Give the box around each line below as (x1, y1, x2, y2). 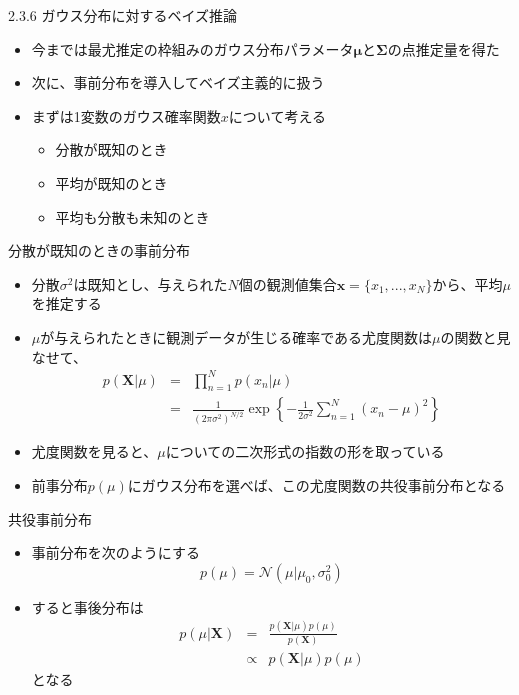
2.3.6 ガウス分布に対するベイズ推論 (8, 5, 238, 25)
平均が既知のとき (55, 172, 168, 193)
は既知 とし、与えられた (73, 273, 228, 294)
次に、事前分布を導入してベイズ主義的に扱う (31, 72, 325, 93)
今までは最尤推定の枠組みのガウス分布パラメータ (31, 38, 354, 59)
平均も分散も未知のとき (55, 206, 210, 227)
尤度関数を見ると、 (31, 441, 158, 462)
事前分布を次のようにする (31, 542, 200, 563)
